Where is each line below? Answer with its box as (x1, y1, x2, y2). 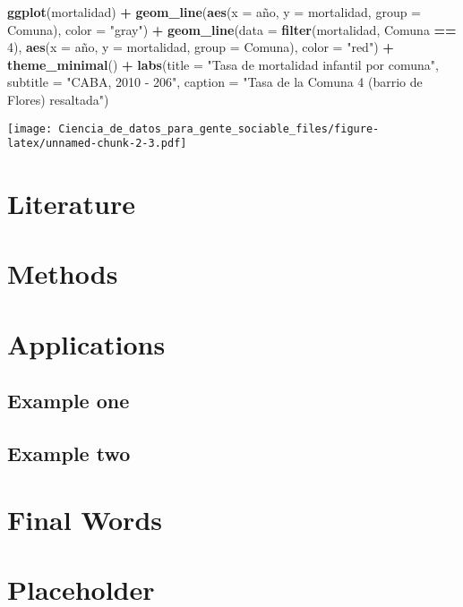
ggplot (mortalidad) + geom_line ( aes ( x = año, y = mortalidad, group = (7, 3, 422, 21)
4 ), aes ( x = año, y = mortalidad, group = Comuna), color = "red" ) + (7, 38, 394, 56)
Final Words (7, 500, 162, 537)
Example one (7, 387, 130, 415)
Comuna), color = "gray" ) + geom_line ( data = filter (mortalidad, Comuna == (7, 20, 457, 38)
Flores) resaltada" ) (7, 90, 109, 108)
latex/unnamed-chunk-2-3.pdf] (7, 137, 187, 150)
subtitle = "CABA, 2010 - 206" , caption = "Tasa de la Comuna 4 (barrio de (7, 73, 423, 91)
